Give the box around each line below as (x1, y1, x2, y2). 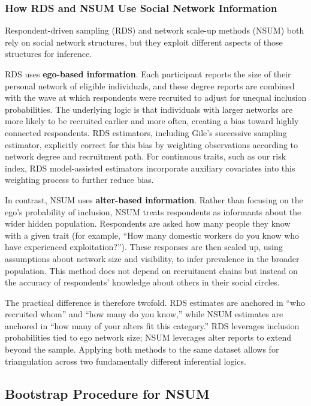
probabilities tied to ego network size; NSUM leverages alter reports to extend (5, 331, 292, 344)
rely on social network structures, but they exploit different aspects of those (5, 35, 283, 48)
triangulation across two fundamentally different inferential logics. (5, 354, 246, 367)
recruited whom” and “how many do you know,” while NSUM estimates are (5, 308, 283, 320)
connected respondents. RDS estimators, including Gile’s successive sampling (5, 126, 287, 139)
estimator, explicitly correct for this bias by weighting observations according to (5, 138, 298, 151)
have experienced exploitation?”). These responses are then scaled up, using (5, 240, 283, 253)
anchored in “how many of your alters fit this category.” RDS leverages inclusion (5, 319, 300, 332)
